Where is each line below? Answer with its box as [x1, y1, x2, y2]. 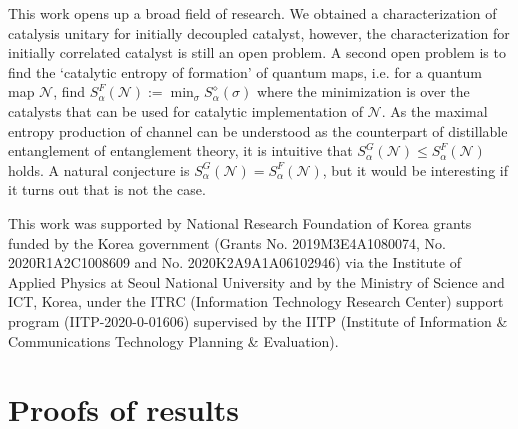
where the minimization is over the [256, 81, 470, 102]
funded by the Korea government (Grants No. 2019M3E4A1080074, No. [8, 232, 447, 253]
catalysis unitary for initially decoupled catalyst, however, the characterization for [8, 22, 510, 43]
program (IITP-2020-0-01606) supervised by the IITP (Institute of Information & [8, 310, 508, 331]
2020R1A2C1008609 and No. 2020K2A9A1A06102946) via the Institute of [8, 252, 461, 273]
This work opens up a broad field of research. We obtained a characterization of [8, 3, 497, 23]
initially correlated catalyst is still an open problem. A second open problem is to [8, 42, 506, 63]
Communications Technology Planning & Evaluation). [8, 330, 339, 351]
